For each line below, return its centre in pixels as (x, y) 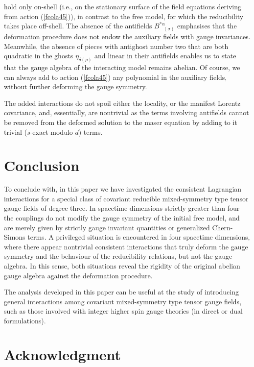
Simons (15, 237)
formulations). (25, 320)
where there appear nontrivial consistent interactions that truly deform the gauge (126, 246)
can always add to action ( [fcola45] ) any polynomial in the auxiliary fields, (115, 77)
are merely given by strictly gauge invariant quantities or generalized (107, 227)
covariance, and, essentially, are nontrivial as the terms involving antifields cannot (127, 112)
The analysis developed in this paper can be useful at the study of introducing (122, 292)
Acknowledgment (62, 354)
